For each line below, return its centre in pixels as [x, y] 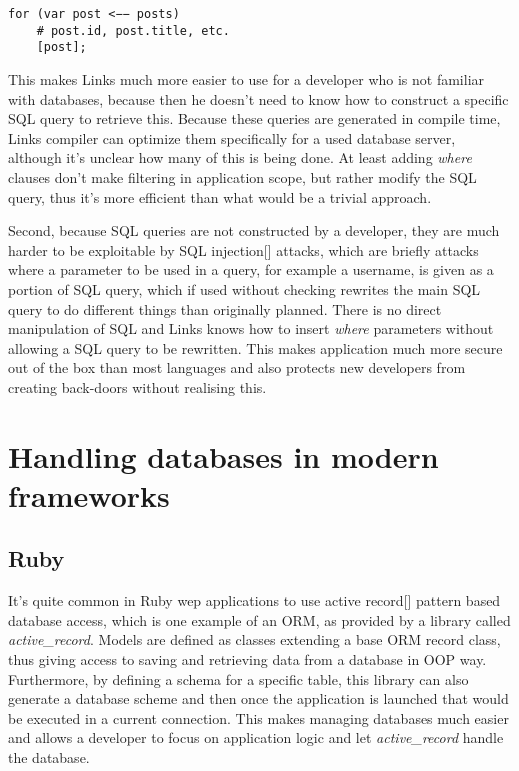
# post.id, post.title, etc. [133, 30]
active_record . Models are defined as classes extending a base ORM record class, [254, 639]
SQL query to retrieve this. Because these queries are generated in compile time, [254, 118]
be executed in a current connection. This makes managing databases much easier [258, 717]
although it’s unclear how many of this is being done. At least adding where [240, 157]
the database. [49, 756]
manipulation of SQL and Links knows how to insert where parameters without [251, 328]
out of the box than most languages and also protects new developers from [237, 367]
